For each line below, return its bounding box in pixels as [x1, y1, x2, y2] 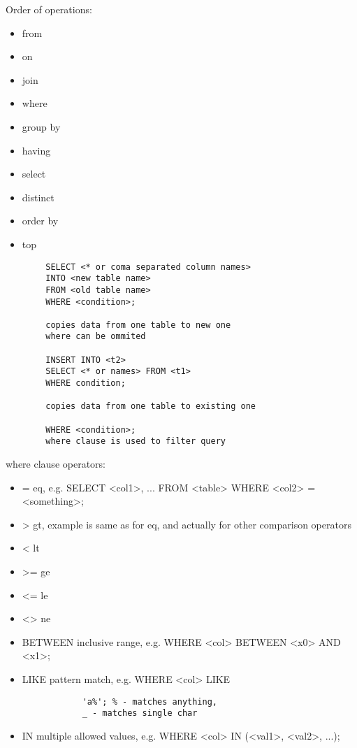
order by [22, 213, 59, 228]
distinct [22, 189, 54, 204]
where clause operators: [6, 456, 105, 471]
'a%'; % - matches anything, [82, 696, 217, 707]
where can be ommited [45, 331, 146, 342]
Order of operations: [6, 2, 92, 16]
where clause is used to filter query [45, 436, 226, 447]
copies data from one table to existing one [45, 401, 256, 412]
